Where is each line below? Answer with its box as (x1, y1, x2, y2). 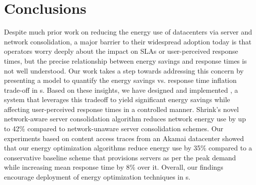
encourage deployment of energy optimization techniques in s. (4, 172, 191, 182)
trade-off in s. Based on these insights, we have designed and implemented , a (4, 84, 238, 95)
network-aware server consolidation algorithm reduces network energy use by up (4, 113, 246, 124)
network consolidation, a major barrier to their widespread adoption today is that (4, 36, 252, 46)
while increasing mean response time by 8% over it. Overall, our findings (4, 162, 223, 172)
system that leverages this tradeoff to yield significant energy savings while (4, 94, 230, 105)
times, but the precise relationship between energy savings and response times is (4, 55, 247, 66)
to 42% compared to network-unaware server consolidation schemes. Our (4, 123, 223, 134)
